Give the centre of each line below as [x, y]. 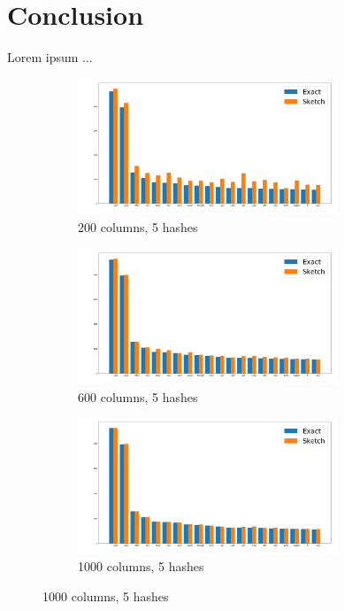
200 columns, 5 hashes [138, 226]
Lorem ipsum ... [50, 57]
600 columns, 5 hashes [138, 396]
